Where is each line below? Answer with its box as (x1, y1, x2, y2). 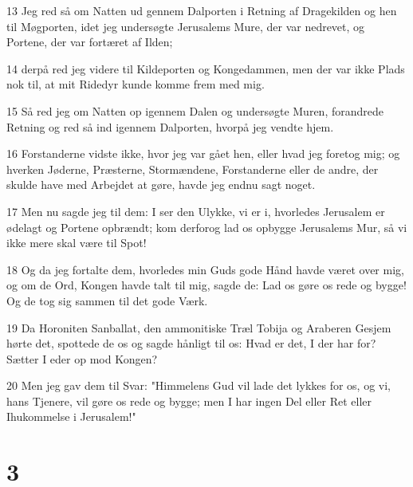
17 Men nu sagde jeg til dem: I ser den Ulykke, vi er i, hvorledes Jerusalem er (6, 202, 385, 219)
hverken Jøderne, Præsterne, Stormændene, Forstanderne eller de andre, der (6, 160, 379, 177)
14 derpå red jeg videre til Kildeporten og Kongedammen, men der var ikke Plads (6, 60, 405, 77)
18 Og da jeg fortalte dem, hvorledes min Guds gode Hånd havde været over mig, (6, 261, 404, 277)
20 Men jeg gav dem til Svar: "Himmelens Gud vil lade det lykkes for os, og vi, (6, 377, 391, 394)
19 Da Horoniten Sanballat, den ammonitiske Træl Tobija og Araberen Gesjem (6, 319, 391, 336)
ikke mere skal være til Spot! (6, 234, 147, 251)
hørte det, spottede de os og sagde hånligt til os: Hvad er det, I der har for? (6, 335, 376, 352)
